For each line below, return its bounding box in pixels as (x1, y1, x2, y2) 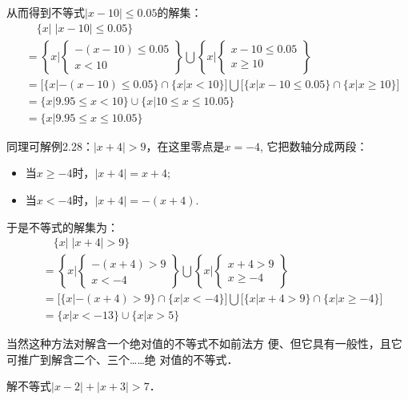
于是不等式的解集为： (6, 218, 118, 235)
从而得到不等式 (6, 4, 85, 20)
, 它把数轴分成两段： (260, 137, 368, 154)
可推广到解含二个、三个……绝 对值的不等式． (6, 350, 238, 367)
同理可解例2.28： (6, 137, 94, 154)
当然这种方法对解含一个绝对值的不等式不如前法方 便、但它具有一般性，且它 (6, 335, 402, 352)
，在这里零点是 (146, 137, 225, 154)
